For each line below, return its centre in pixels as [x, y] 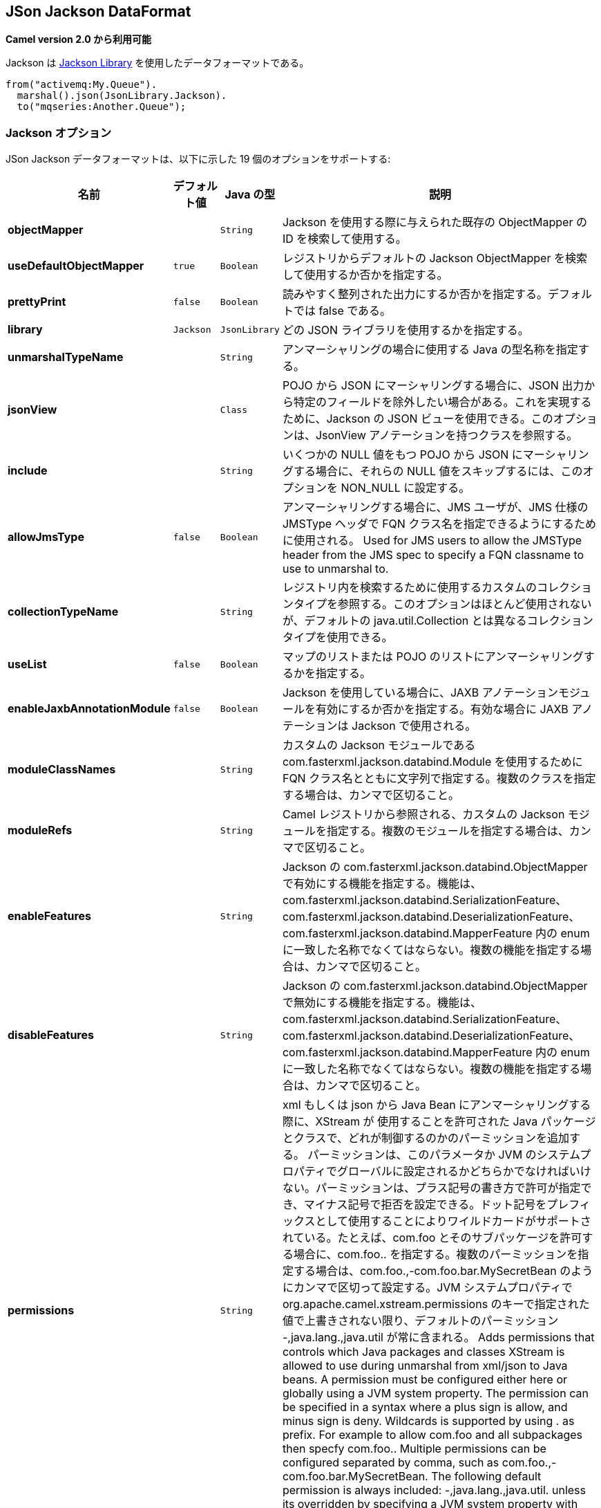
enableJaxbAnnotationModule [89, 709]
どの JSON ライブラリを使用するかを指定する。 [406, 330]
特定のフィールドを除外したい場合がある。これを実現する [442, 402]
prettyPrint [37, 302]
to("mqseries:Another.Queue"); [102, 107]
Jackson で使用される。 [414, 726]
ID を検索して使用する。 [344, 239]
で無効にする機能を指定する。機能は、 [382, 1003]
